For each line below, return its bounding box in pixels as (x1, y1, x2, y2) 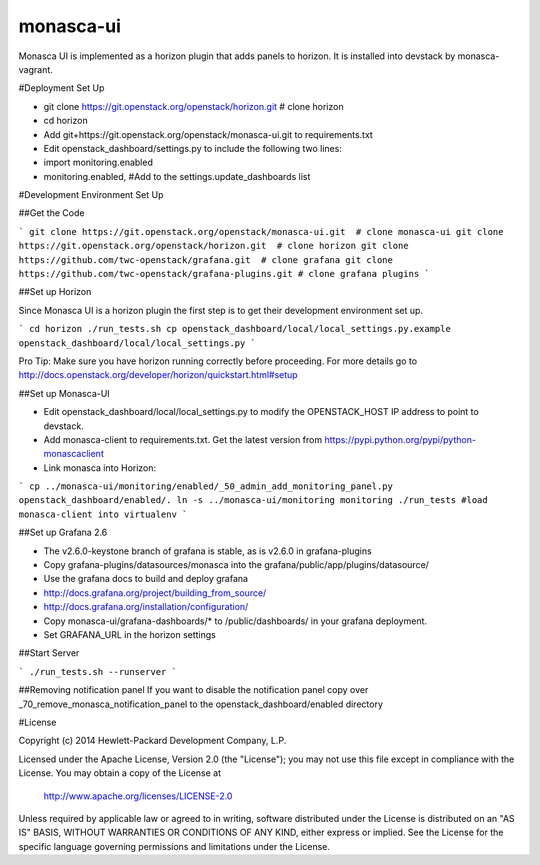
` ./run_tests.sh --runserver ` (18, 666, 177, 677)
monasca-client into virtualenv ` (18, 508, 188, 520)
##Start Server (18, 647, 80, 659)
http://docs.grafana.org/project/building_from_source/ (43, 586, 267, 599)
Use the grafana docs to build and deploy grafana (43, 573, 249, 585)
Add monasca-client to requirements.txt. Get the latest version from (43, 433, 323, 445)
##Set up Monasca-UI (18, 387, 110, 399)
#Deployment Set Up (18, 82, 105, 94)
